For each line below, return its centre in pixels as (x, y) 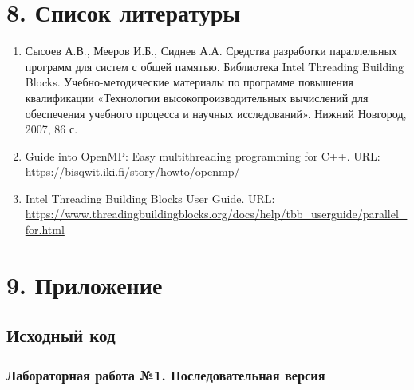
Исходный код (61, 335)
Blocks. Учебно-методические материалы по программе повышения (189, 82)
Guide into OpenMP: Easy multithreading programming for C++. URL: (203, 155)
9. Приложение (85, 284)
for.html (45, 230)
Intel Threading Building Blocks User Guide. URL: (150, 198)
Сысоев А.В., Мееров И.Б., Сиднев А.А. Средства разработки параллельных (211, 51)
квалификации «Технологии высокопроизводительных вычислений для (197, 97)
